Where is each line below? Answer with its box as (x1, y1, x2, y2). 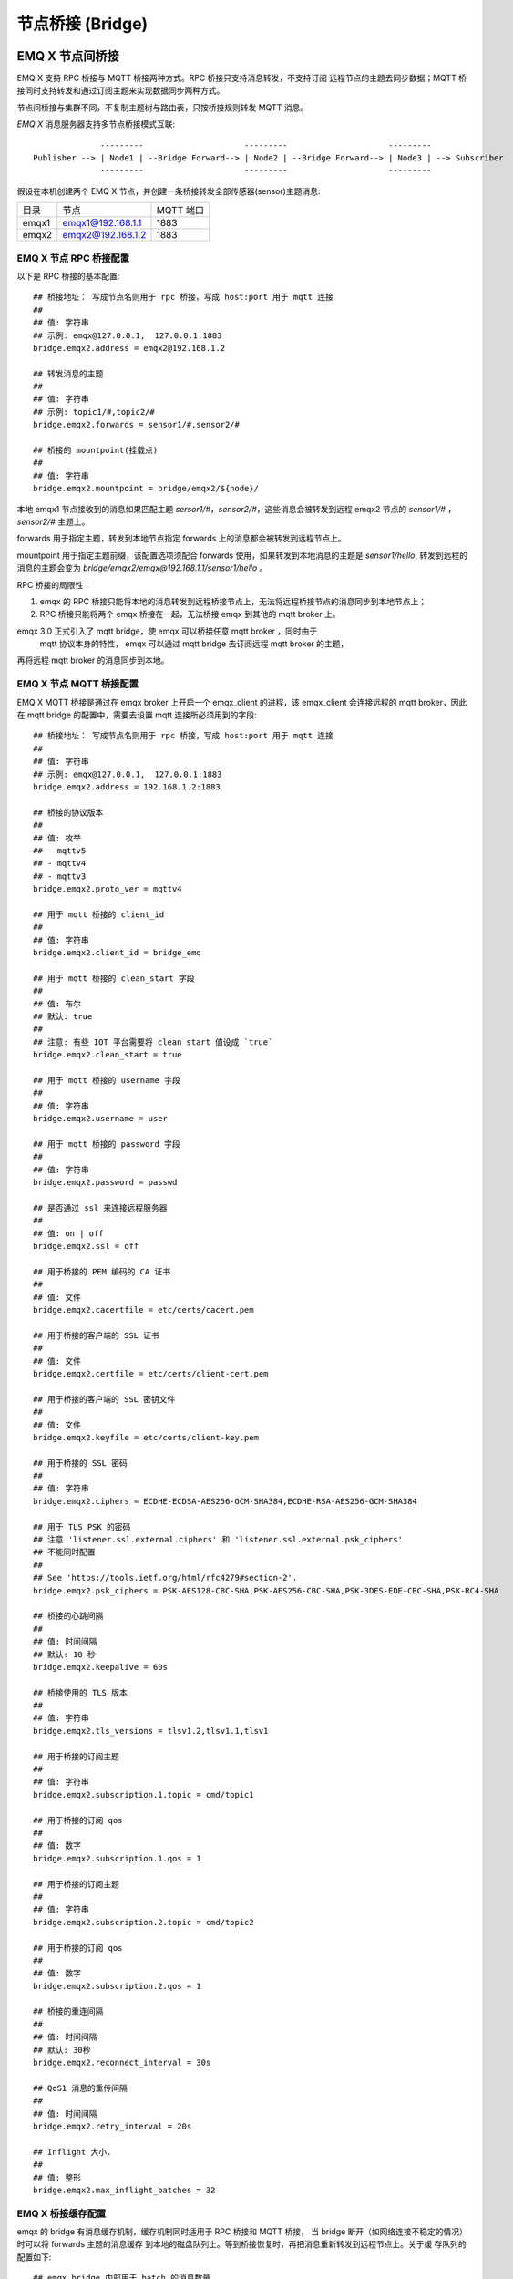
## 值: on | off (33, 1228, 104, 1239)
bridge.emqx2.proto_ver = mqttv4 (33, 884, 182, 894)
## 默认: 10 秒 (33, 1649, 96, 1659)
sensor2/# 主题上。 (16, 516, 90, 527)
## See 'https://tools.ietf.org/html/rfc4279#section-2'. (33, 1573, 298, 1583)
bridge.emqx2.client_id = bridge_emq (33, 948, 202, 958)
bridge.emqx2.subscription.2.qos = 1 (33, 1981, 202, 1991)
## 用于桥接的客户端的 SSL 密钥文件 (33, 1394, 176, 1404)
